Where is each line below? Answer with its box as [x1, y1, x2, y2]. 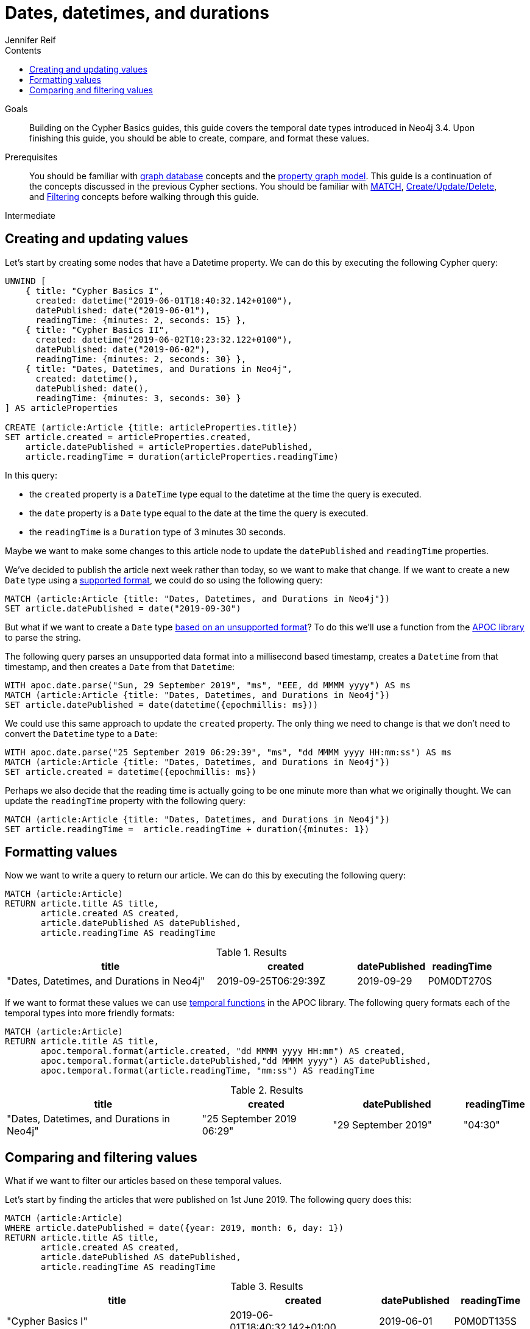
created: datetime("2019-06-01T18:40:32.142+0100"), [35, 295, 293, 305]
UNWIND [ [5, 276, 46, 286]
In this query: [5, 469, 57, 480]
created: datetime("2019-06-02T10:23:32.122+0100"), [35, 334, 293, 344]
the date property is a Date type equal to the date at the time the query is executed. [29, 507, 369, 518]
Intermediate [5, 210, 55, 221]
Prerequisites [5, 151, 58, 162]
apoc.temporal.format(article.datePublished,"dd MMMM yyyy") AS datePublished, [41, 1056, 431, 1066]
